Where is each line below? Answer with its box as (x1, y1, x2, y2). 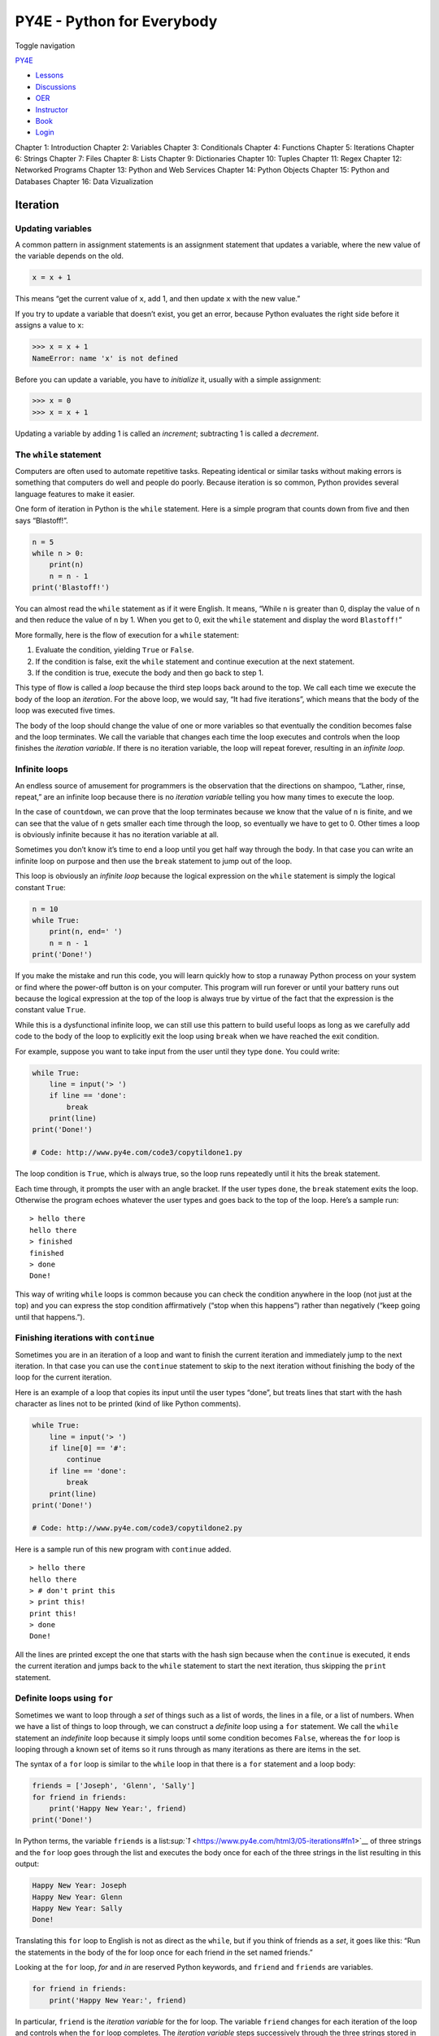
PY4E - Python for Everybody (15, 12, 218, 30)
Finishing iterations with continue (15, 1332, 154, 1344)
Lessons (35, 70, 64, 81)
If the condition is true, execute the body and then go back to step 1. (35, 668, 264, 678)
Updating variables (15, 222, 93, 234)
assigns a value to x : (15, 320, 85, 330)
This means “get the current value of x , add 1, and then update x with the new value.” (15, 294, 301, 304)
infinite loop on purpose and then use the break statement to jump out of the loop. (15, 856, 293, 866)
